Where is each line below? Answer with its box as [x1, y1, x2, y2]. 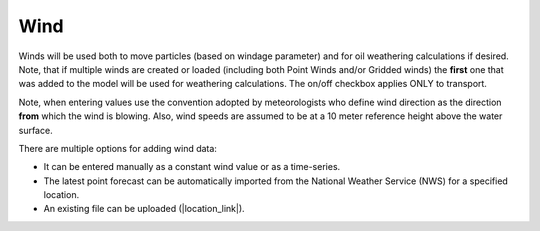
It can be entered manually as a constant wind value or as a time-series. [43, 161, 341, 173]
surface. [18, 124, 54, 136]
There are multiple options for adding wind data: [18, 142, 217, 154]
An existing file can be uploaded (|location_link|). [43, 203, 245, 215]
